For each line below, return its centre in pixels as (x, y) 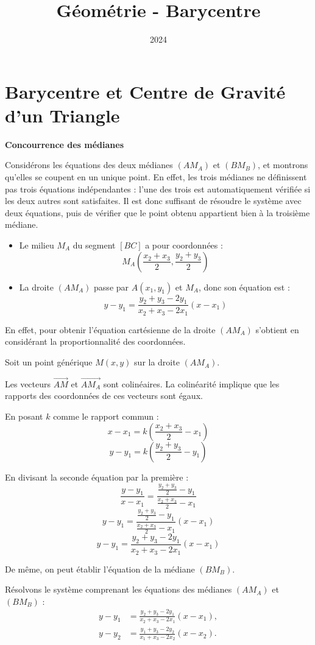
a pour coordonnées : (184, 245)
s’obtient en (277, 329)
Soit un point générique (49, 362)
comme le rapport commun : (106, 416)
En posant (24, 416)
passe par (111, 287)
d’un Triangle (62, 115)
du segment (94, 245)
